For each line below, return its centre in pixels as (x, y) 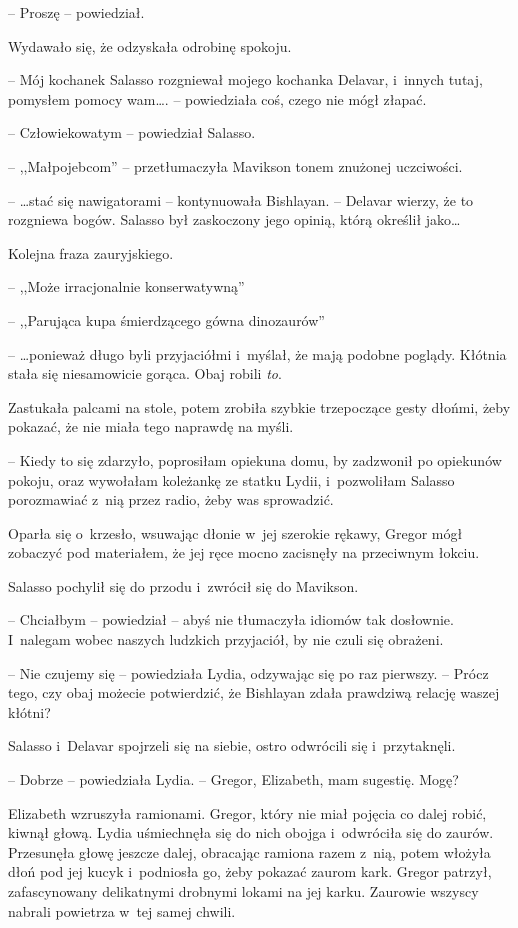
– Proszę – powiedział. (76, 12)
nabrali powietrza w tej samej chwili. (122, 910)
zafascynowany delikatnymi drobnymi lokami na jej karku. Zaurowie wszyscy (243, 891)
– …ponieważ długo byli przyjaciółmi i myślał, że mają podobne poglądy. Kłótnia (257, 353)
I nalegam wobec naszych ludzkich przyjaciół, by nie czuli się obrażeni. (226, 639)
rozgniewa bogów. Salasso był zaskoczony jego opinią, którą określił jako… (234, 219)
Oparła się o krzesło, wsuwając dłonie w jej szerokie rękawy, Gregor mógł (235, 532)
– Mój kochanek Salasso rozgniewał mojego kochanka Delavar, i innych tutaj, (245, 79)
